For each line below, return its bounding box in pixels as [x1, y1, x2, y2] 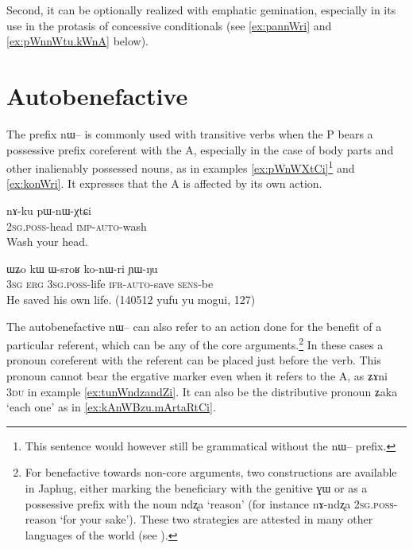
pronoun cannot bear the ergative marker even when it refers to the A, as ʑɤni [6, 367, 388, 384]
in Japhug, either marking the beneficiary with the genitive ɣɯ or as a [25, 479, 368, 496]
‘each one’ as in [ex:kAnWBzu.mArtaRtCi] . [6, 399, 216, 415]
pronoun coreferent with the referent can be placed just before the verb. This [6, 352, 381, 368]
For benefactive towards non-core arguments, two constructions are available [25, 464, 397, 481]
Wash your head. [6, 233, 88, 250]
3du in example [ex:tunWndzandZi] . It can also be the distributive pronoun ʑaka [6, 383, 398, 399]
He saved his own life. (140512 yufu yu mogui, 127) [6, 290, 256, 307]
